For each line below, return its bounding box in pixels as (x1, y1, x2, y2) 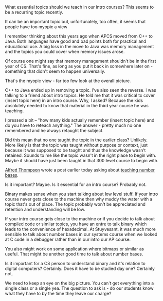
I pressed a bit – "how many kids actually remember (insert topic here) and (5, 117, 155, 123)
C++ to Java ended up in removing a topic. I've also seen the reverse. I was (5, 87, 157, 93)
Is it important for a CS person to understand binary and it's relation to (5, 261, 146, 266)
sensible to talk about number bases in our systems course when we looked (5, 232, 158, 237)
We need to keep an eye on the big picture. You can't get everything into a (5, 280, 154, 286)
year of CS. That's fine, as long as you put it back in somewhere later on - (5, 63, 153, 69)
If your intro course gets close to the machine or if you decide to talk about (5, 216, 155, 221)
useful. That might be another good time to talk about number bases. (5, 251, 144, 257)
